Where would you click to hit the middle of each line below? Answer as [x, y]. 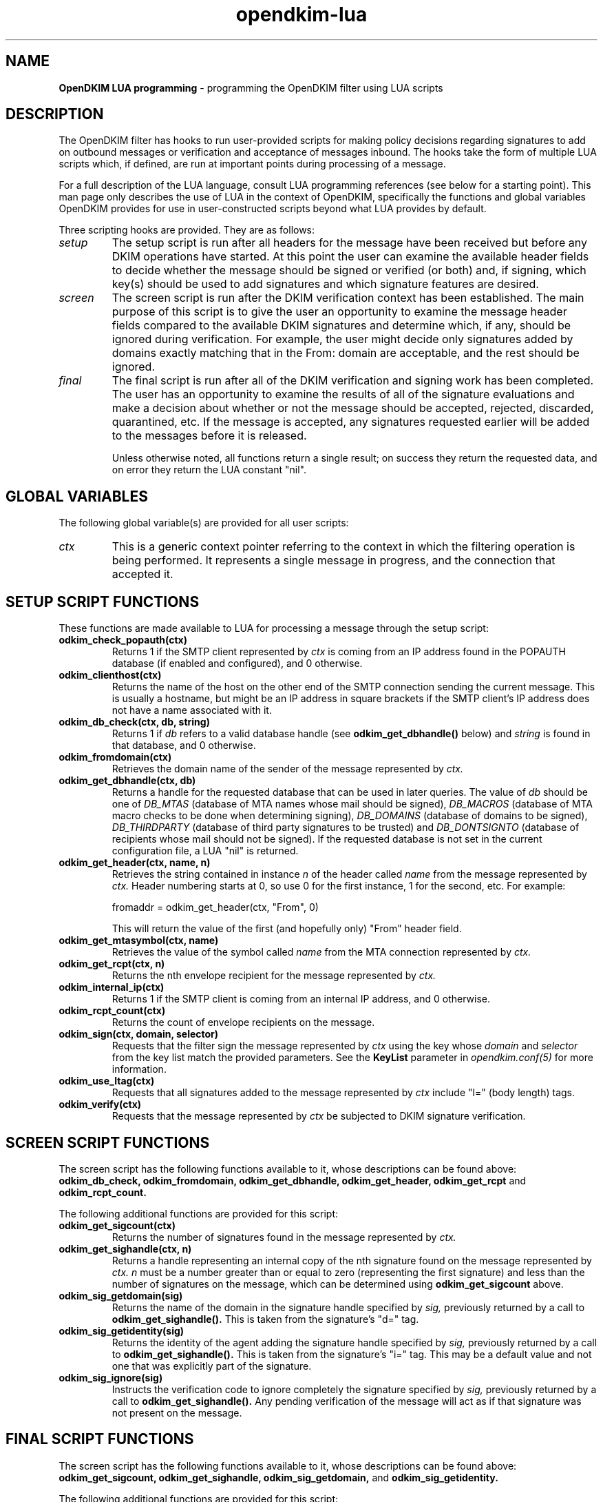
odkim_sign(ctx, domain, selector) [139, 1034]
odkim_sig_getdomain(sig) [121, 1295]
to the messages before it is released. [209, 436]
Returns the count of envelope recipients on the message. [243, 1022]
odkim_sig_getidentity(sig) [121, 1330]
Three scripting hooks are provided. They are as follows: [187, 230]
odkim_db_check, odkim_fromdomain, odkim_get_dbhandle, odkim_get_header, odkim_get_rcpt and [293, 1180]
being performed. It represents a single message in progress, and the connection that [334, 560]
